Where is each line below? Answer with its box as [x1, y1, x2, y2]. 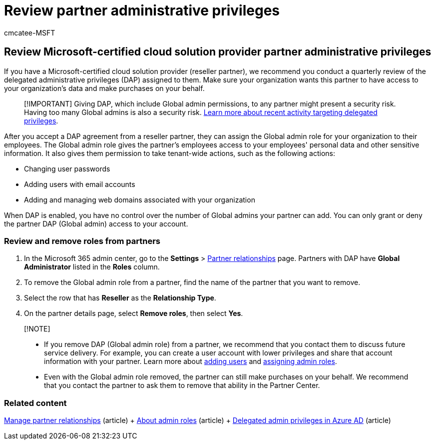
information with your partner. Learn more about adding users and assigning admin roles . [44, 357, 337, 366]
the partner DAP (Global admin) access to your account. [4, 219, 188, 228]
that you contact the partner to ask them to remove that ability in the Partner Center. [44, 381, 320, 390]
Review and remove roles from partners [4, 235, 161, 246]
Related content [4, 397, 67, 408]
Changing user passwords [24, 164, 110, 173]
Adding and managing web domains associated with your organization [24, 195, 255, 204]
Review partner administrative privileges [4, 2, 280, 19]
